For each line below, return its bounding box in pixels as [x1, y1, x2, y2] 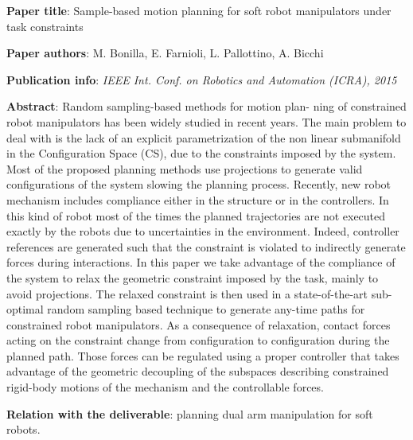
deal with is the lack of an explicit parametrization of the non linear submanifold [6, 129, 401, 146]
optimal [6, 301, 44, 317]
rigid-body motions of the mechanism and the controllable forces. [6, 379, 324, 395]
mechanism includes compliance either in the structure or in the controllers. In [6, 191, 389, 208]
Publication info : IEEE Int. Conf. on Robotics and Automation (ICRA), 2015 [6, 71, 397, 88]
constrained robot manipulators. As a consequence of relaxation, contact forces [6, 316, 391, 333]
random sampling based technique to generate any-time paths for [47, 301, 365, 317]
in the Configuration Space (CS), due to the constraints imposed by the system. [6, 145, 396, 162]
